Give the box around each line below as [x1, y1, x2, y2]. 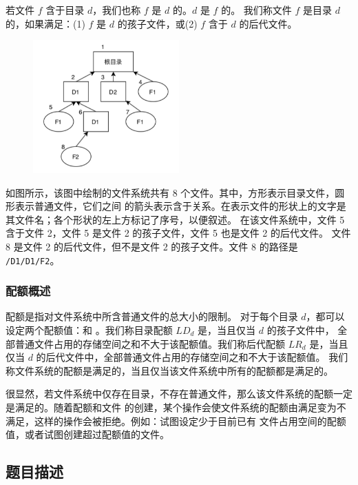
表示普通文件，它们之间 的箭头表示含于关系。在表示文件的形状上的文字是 [14, 199, 346, 213]
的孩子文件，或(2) [117, 16, 198, 30]
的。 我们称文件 [221, 3, 292, 17]
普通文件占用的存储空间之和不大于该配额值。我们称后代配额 [14, 336, 285, 350]
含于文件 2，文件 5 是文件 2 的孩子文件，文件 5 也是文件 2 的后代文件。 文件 [6, 226, 351, 240]
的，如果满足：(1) [6, 16, 85, 30]
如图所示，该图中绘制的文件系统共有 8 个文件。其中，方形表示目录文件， [6, 185, 335, 199]
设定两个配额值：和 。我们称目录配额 [6, 323, 173, 337]
